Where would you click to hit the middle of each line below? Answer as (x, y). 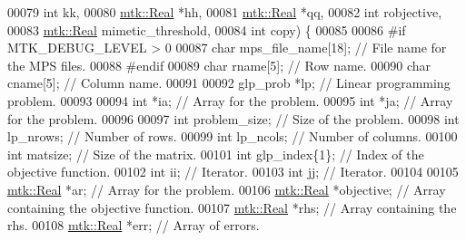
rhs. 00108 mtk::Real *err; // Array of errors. (134, 225)
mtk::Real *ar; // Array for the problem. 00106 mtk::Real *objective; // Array (227, 189)
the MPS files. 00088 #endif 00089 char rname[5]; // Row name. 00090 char (219, 65)
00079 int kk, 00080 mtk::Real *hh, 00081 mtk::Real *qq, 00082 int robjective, (225, 12)
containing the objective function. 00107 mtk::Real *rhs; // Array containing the (232, 207)
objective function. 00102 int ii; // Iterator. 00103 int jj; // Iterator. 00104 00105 (233, 172)
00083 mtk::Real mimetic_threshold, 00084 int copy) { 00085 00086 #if (207, 29)
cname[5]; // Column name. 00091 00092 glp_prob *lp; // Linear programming (229, 83)
